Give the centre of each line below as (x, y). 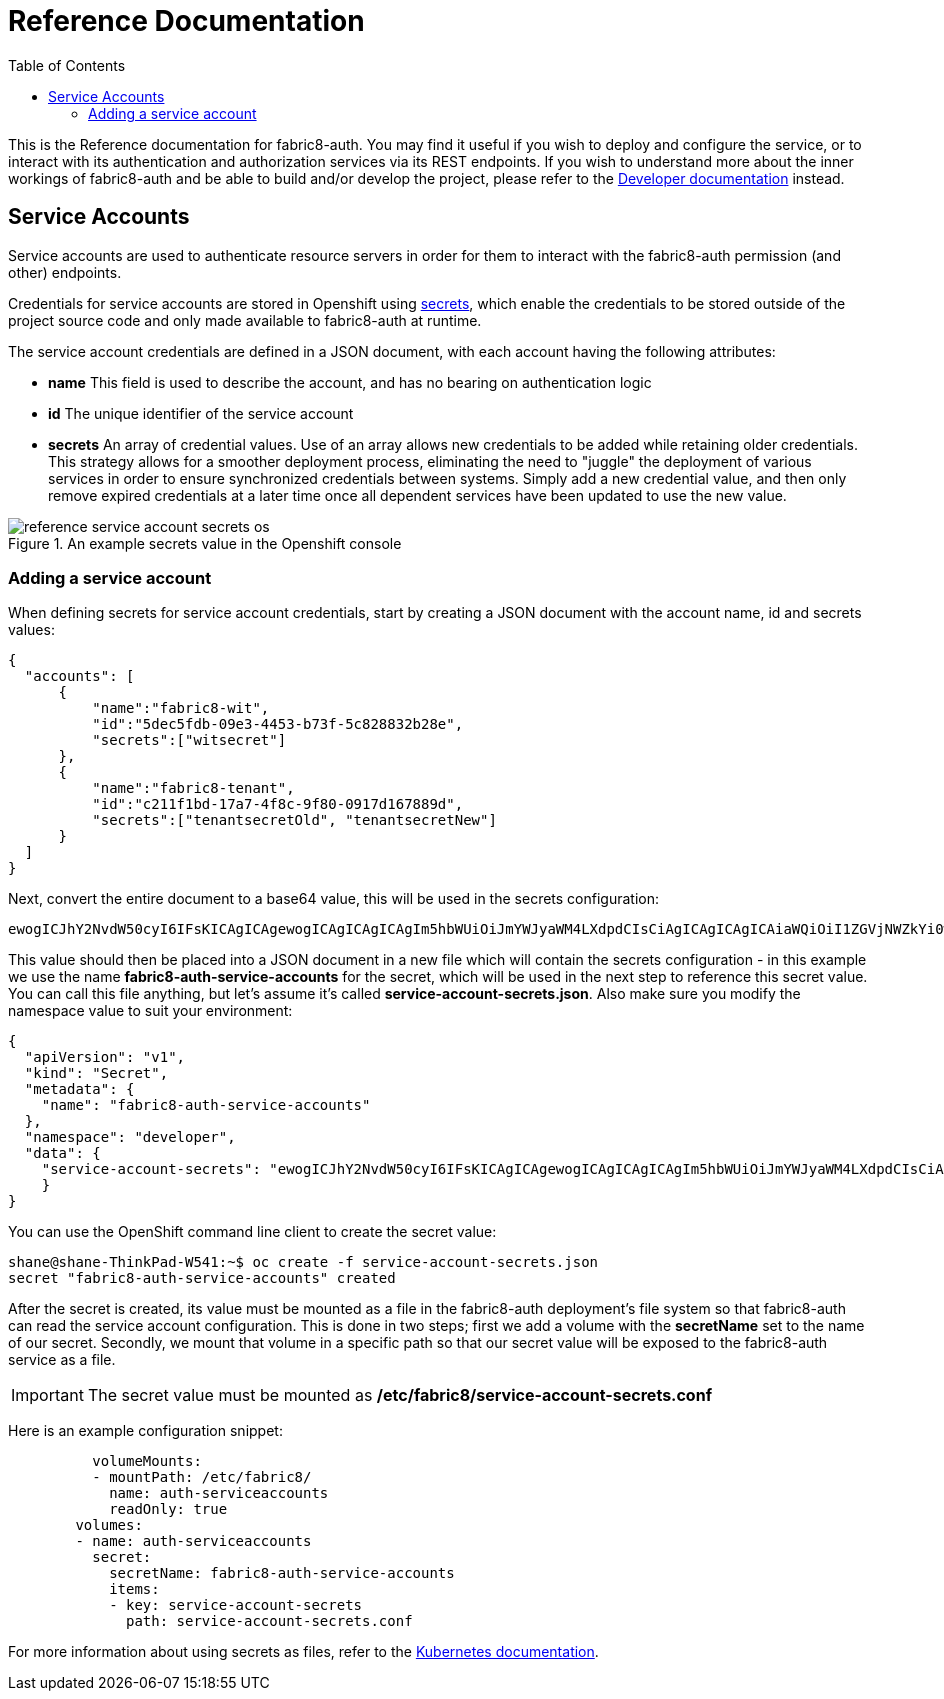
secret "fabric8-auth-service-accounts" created (202, 1278)
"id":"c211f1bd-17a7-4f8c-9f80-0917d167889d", (278, 804)
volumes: (109, 1525)
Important (47, 1395)
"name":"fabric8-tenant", (193, 788)
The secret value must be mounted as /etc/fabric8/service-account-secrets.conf (399, 1395)
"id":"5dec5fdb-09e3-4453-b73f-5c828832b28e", (278, 724)
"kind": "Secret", (96, 1073)
